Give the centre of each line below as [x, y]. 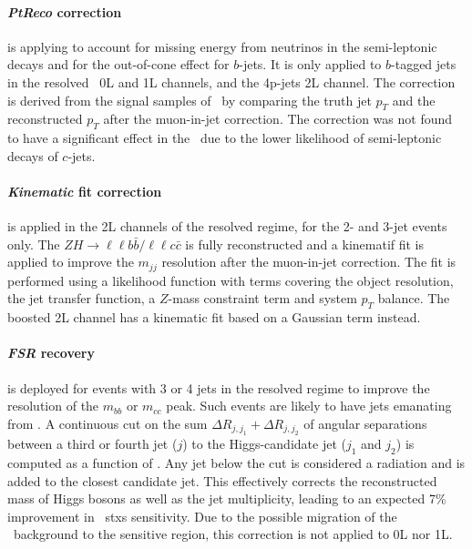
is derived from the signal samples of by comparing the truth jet [190, 100]
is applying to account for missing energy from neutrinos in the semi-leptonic [222, 46]
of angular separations [365, 423]
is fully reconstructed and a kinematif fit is [305, 244]
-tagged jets [424, 64]
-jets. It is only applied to [310, 64]
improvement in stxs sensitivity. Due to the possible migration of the [202, 516]
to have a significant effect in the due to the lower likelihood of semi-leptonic [225, 138]
